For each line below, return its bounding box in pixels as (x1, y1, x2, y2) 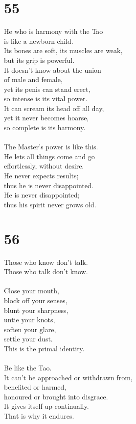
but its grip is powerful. (4, 55, 75, 65)
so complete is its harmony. (4, 122, 86, 133)
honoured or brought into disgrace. (4, 391, 108, 401)
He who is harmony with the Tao (4, 26, 103, 36)
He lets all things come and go (4, 151, 95, 161)
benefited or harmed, (4, 382, 67, 392)
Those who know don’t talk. (4, 256, 88, 267)
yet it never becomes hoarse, (4, 113, 89, 123)
